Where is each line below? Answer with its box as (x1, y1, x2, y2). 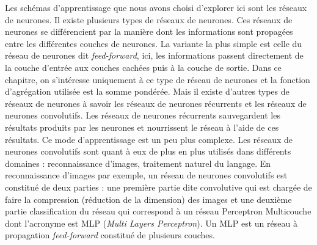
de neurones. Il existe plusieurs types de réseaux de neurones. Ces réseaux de (5, 13, 293, 26)
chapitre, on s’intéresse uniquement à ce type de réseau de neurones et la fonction (5, 73, 310, 86)
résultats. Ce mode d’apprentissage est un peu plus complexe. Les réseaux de (5, 133, 293, 145)
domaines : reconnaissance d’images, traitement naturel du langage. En (5, 156, 271, 169)
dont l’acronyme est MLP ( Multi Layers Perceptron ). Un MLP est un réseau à (5, 216, 297, 229)
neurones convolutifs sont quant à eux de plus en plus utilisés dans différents (5, 145, 291, 158)
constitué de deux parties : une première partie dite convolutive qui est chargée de (5, 180, 312, 193)
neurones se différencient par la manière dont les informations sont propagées (5, 25, 293, 38)
